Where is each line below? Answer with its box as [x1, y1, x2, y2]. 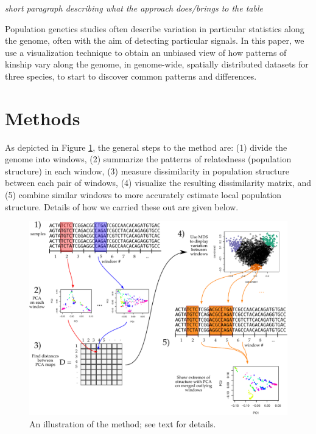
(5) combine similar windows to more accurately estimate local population [5, 188, 282, 201]
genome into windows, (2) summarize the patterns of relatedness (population [5, 153, 292, 165]
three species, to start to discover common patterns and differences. [5, 69, 257, 82]
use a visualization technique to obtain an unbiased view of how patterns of [5, 46, 287, 58]
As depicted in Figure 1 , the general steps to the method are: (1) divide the [5, 140, 287, 153]
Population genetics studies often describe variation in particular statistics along [5, 22, 304, 35]
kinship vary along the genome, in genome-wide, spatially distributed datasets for [5, 58, 309, 71]
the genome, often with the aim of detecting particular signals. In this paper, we [5, 34, 304, 47]
